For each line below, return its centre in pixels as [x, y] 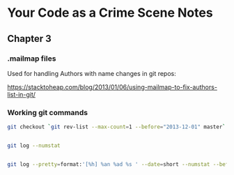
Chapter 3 [30, 39]
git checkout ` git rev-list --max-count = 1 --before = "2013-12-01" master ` [117, 127]
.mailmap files [32, 59]
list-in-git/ [22, 94]
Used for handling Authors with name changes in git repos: [92, 73]
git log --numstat [34, 146]
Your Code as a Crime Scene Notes [110, 13]
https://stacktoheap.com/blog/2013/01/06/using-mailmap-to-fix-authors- [112, 87]
